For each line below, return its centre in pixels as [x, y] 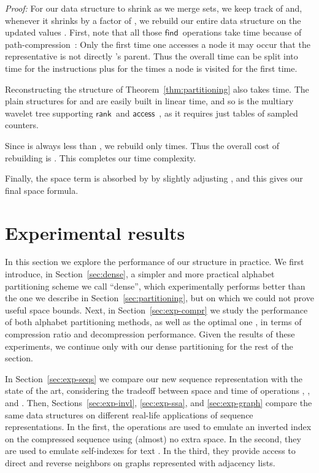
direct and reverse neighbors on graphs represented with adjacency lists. [140, 462]
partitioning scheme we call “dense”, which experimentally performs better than [155, 286]
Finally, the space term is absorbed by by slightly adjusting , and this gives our [154, 178]
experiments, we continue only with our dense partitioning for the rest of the [149, 346]
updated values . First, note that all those [83, 32]
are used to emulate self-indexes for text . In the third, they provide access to [150, 451]
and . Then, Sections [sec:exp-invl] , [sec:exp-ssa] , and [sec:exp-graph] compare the [159, 402]
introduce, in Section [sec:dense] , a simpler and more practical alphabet [140, 274]
